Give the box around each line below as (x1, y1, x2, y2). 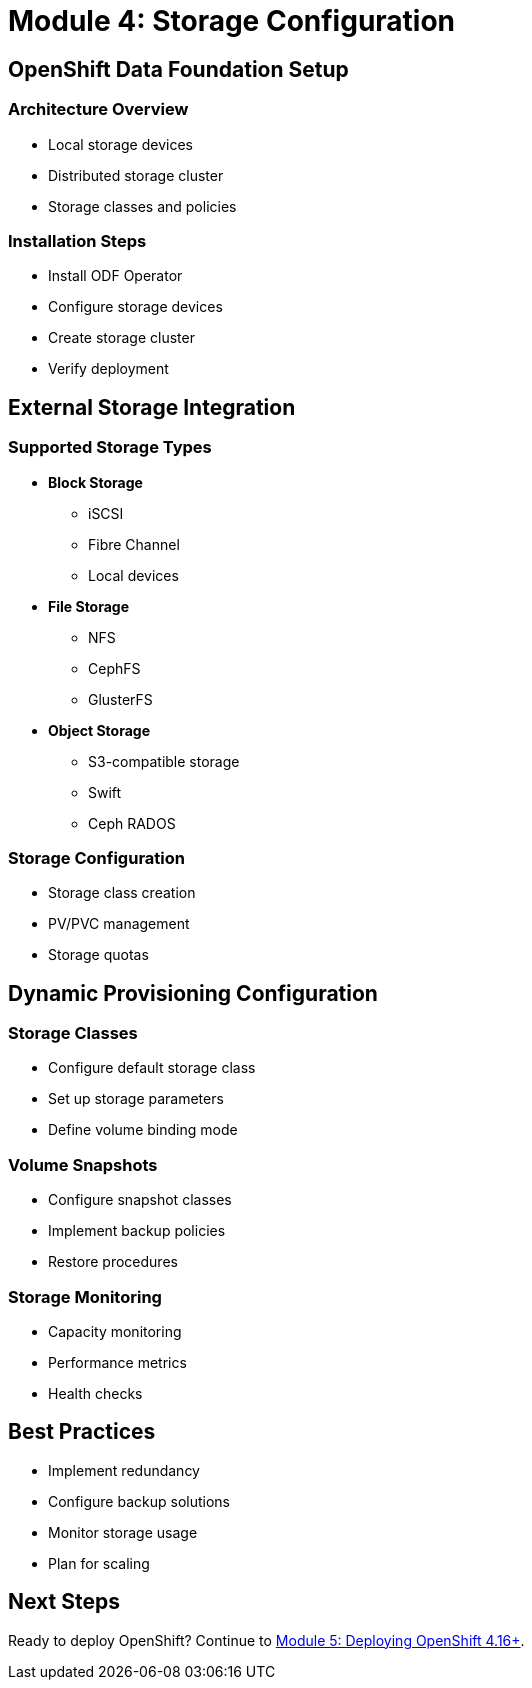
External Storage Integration (8, 394, 296, 420)
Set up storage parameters (48, 1090, 224, 1108)
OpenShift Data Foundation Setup (8, 56, 349, 82)
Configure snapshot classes (48, 1191, 232, 1209)
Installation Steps (8, 230, 147, 251)
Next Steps (8, 1589, 120, 1615)
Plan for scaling (48, 1554, 150, 1572)
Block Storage (48, 473, 143, 491)
